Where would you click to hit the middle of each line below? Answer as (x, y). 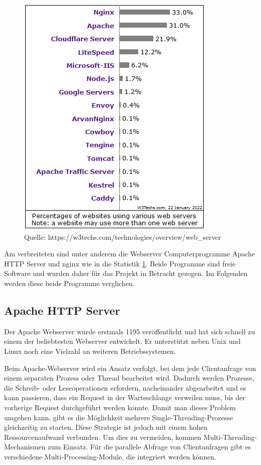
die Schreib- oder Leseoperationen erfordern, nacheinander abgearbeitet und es (125, 387)
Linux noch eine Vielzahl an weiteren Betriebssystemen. (90, 351)
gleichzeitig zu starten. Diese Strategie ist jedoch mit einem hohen (106, 427)
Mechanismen (25, 447)
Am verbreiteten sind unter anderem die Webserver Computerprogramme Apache (130, 254)
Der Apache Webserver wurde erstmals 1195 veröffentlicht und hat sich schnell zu (129, 331)
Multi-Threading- (230, 437)
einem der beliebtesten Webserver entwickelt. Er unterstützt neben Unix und (122, 341)
